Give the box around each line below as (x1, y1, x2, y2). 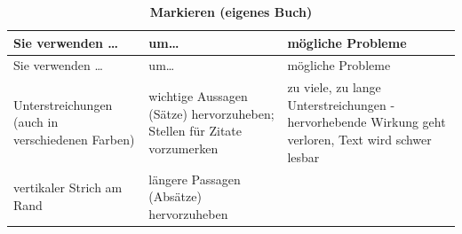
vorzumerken (148, 138, 219, 157)
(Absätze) (148, 187, 202, 206)
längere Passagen (148, 169, 241, 188)
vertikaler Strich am (13, 178, 123, 197)
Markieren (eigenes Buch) (149, 3, 313, 20)
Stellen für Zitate (148, 121, 243, 140)
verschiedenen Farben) (13, 130, 135, 149)
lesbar (287, 147, 320, 166)
